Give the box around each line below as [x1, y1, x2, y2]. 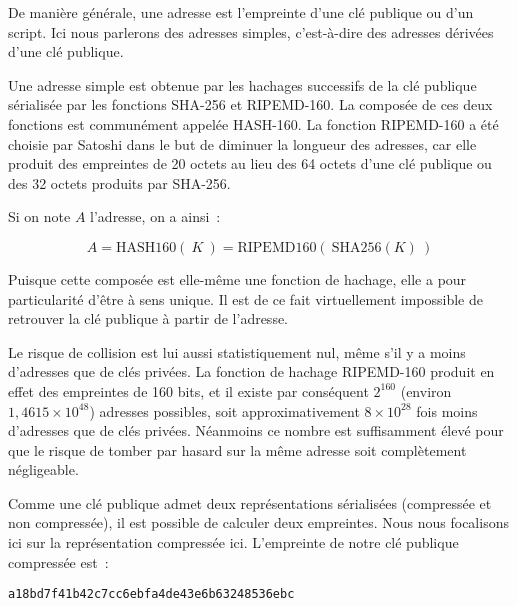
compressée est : [8, 551, 109, 572]
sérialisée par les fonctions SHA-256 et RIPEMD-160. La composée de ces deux [8, 94, 493, 115]
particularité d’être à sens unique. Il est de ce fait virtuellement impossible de [8, 288, 483, 309]
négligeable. [8, 459, 79, 480]
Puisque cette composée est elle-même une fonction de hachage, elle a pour [8, 268, 467, 289]
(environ [400, 380, 452, 401]
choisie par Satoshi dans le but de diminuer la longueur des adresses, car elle [8, 133, 477, 154]
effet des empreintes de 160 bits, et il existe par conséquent [8, 380, 369, 401]
